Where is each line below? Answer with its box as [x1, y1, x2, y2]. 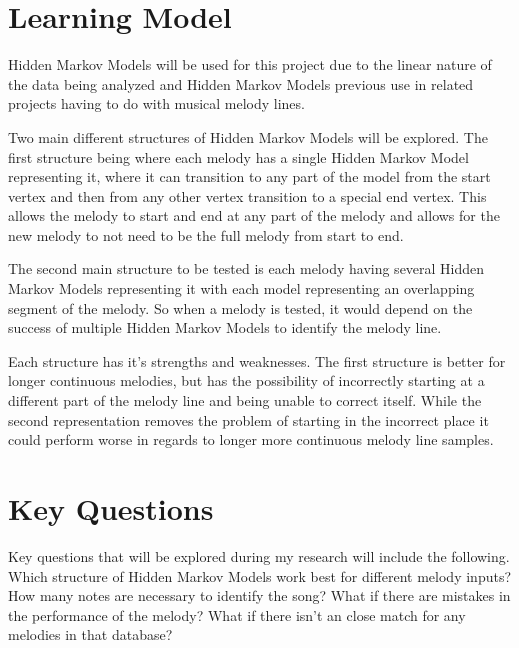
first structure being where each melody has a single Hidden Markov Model [8, 146, 469, 167]
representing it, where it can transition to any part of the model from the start [8, 166, 491, 187]
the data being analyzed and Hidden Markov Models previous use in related [8, 73, 474, 94]
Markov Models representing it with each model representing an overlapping [8, 278, 475, 299]
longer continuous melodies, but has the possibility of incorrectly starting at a [8, 370, 485, 391]
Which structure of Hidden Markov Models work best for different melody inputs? [8, 565, 512, 586]
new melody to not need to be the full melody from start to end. [8, 224, 404, 245]
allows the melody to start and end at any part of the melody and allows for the [8, 205, 500, 226]
